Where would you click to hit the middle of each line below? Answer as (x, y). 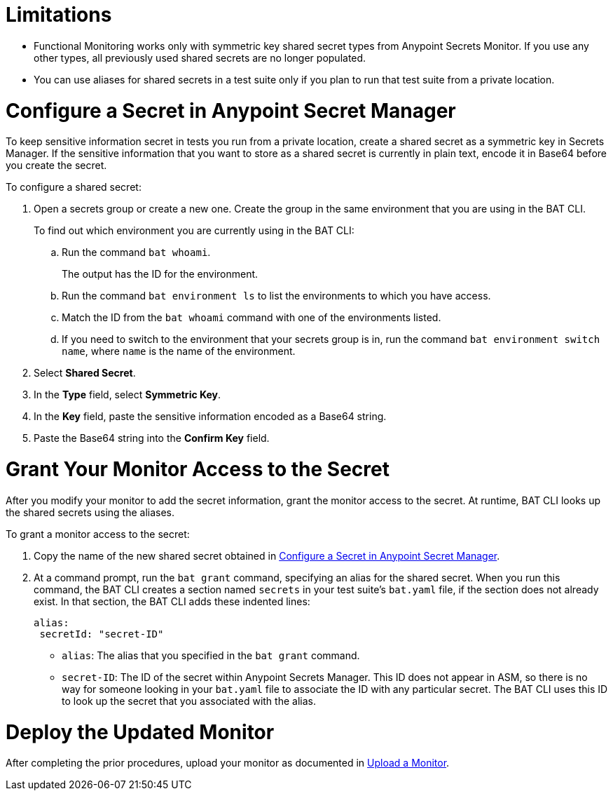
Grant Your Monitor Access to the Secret (198, 469)
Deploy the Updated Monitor (140, 732)
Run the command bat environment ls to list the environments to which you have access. (276, 296)
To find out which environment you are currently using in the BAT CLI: (194, 231)
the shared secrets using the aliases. (90, 512)
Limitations (59, 15)
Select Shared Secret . (85, 373)
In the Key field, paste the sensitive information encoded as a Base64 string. (210, 417)
